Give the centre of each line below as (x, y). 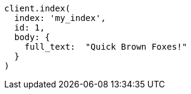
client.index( (37, 8)
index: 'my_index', (60, 18)
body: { (32, 37)
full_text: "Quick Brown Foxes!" (106, 47)
